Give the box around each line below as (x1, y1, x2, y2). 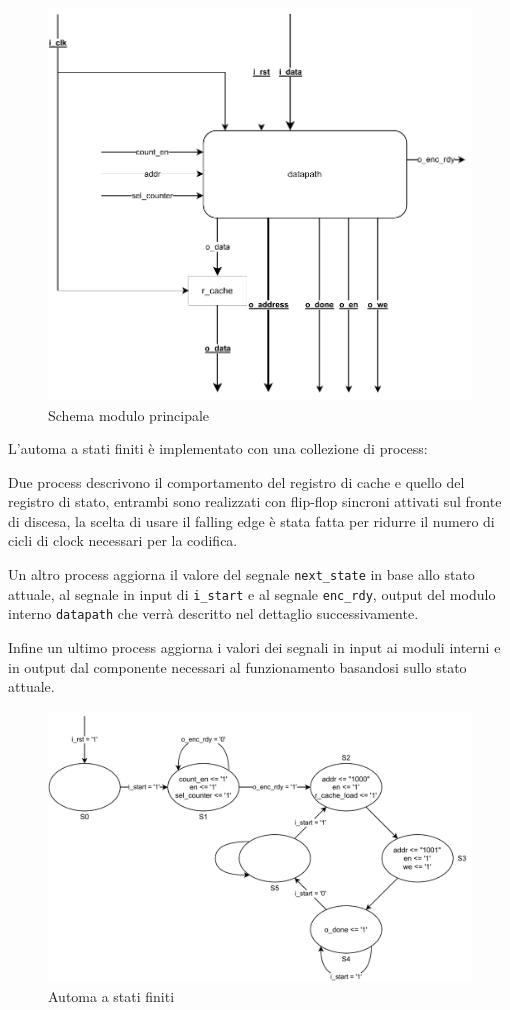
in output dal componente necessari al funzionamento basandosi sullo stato (8, 656, 467, 677)
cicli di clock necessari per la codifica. (8, 530, 238, 551)
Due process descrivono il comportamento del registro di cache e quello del (8, 471, 465, 492)
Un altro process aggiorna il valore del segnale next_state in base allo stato (8, 564, 475, 585)
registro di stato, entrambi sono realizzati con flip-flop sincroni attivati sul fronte (8, 491, 502, 512)
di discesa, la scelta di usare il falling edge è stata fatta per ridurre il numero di (8, 510, 495, 531)
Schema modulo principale (48, 404, 210, 425)
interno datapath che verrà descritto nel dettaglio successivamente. (8, 603, 419, 624)
